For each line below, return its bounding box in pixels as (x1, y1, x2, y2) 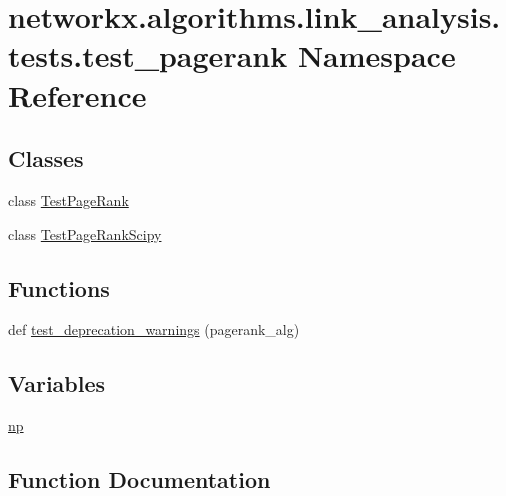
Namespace (297, 35, 456, 76)
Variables (8, 368, 106, 399)
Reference (8, 74, 147, 115)
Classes (8, 143, 84, 174)
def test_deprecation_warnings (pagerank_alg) (8, 319, 300, 340)
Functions (8, 272, 110, 303)
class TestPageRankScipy (8, 223, 162, 244)
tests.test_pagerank (8, 35, 288, 76)
